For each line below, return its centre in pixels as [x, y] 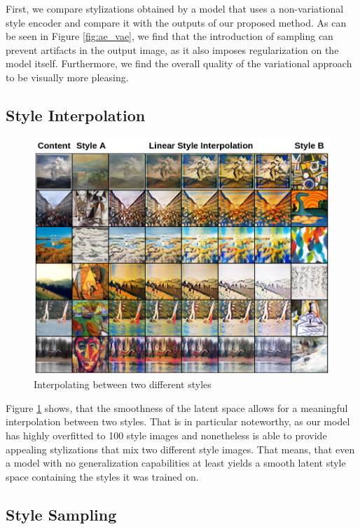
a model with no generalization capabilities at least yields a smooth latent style [176, 463]
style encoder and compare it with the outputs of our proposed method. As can [176, 22]
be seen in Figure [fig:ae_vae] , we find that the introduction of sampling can [169, 36]
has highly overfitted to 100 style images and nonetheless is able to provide [166, 435]
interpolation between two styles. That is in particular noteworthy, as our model [178, 421]
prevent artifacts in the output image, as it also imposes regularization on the [172, 49]
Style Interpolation [76, 115]
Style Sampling [61, 514]
